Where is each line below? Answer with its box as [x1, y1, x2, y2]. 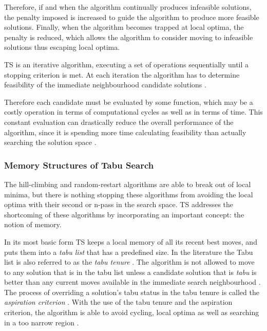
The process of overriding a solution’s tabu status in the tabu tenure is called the [4, 286, 259, 297]
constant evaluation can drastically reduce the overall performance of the [4, 116, 234, 127]
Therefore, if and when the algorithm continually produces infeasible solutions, [4, 2, 252, 12]
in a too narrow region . [4, 317, 79, 327]
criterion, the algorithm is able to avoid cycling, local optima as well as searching [4, 307, 259, 318]
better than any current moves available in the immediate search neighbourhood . [4, 277, 261, 287]
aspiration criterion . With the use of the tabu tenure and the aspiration [4, 297, 233, 307]
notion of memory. [4, 219, 62, 230]
